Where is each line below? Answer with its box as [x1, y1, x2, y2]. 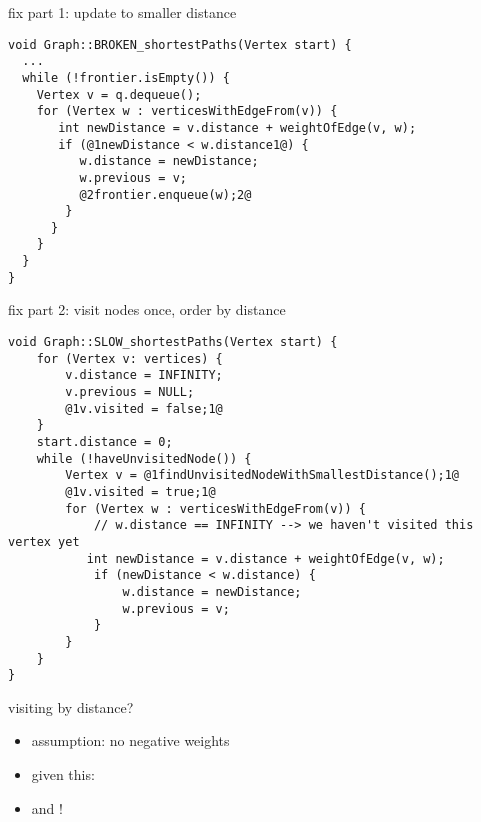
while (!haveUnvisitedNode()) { [36, 451, 252, 466]
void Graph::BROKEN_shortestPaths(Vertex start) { [8, 37, 352, 52]
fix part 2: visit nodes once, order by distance [8, 299, 286, 320]
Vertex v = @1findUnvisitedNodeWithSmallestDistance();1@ [65, 468, 460, 483]
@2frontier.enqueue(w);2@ [79, 187, 252, 202]
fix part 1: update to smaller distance [8, 2, 237, 22]
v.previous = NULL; [65, 385, 195, 399]
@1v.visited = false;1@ [65, 401, 223, 416]
